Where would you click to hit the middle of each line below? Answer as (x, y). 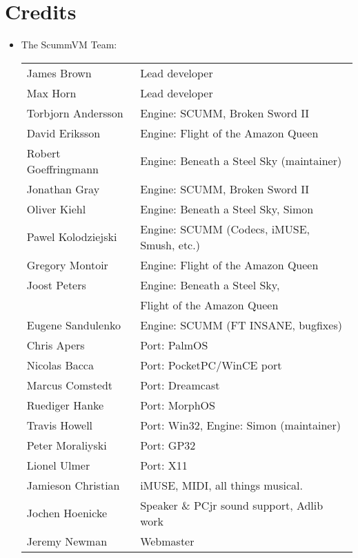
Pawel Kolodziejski (72, 237)
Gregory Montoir (67, 264)
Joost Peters (56, 285)
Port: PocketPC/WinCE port (211, 365)
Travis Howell (60, 425)
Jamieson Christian (73, 485)
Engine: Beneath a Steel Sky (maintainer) (241, 161)
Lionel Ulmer (58, 465)
